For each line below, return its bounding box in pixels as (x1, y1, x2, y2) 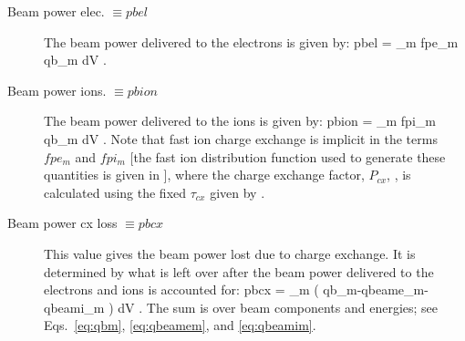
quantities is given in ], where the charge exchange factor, (44, 165, 365, 184)
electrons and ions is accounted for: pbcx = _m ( (44, 280, 319, 299)
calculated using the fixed (44, 182, 187, 201)
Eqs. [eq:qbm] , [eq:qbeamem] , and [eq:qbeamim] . (44, 315, 316, 335)
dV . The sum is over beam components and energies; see (118, 297, 439, 316)
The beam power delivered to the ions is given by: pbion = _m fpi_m (44, 111, 436, 130)
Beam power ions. (7, 80, 107, 99)
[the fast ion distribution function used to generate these (129, 147, 446, 166)
